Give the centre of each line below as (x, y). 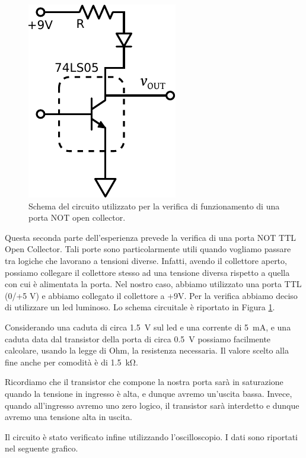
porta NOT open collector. (77, 217)
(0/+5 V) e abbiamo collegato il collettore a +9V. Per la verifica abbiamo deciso (151, 295)
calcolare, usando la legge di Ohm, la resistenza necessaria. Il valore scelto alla (147, 350)
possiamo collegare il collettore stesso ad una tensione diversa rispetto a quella (147, 272)
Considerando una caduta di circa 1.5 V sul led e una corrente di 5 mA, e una (148, 327)
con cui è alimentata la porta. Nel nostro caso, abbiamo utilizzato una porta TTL (153, 284)
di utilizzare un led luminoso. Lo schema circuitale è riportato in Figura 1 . (140, 307)
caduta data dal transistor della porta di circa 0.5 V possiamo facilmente (138, 338)
